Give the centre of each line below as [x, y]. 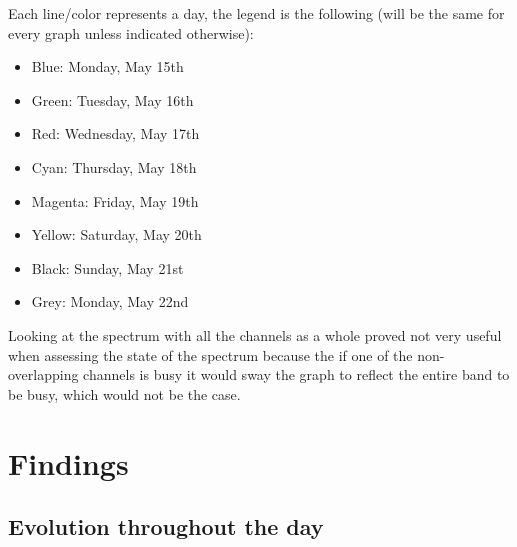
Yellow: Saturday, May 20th [116, 234]
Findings [68, 462]
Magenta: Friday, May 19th [115, 200]
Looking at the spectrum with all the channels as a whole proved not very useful [255, 334]
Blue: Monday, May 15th [107, 66]
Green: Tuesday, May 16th [112, 99]
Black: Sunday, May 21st [107, 267]
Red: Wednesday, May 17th [115, 133]
